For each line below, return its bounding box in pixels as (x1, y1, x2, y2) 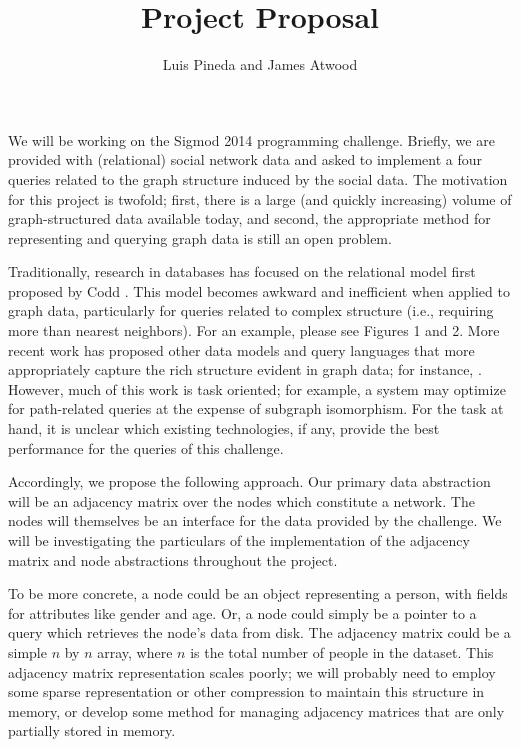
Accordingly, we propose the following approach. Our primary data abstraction (8, 471, 491, 492)
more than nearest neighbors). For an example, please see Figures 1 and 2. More (8, 320, 500, 341)
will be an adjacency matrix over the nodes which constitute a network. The (8, 490, 475, 511)
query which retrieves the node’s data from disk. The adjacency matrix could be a (8, 622, 511, 643)
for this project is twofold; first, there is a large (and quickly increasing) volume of (8, 188, 512, 209)
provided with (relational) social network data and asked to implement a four (8, 149, 482, 170)
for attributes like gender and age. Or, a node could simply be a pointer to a (8, 602, 477, 623)
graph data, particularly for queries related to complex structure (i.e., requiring (8, 300, 494, 321)
